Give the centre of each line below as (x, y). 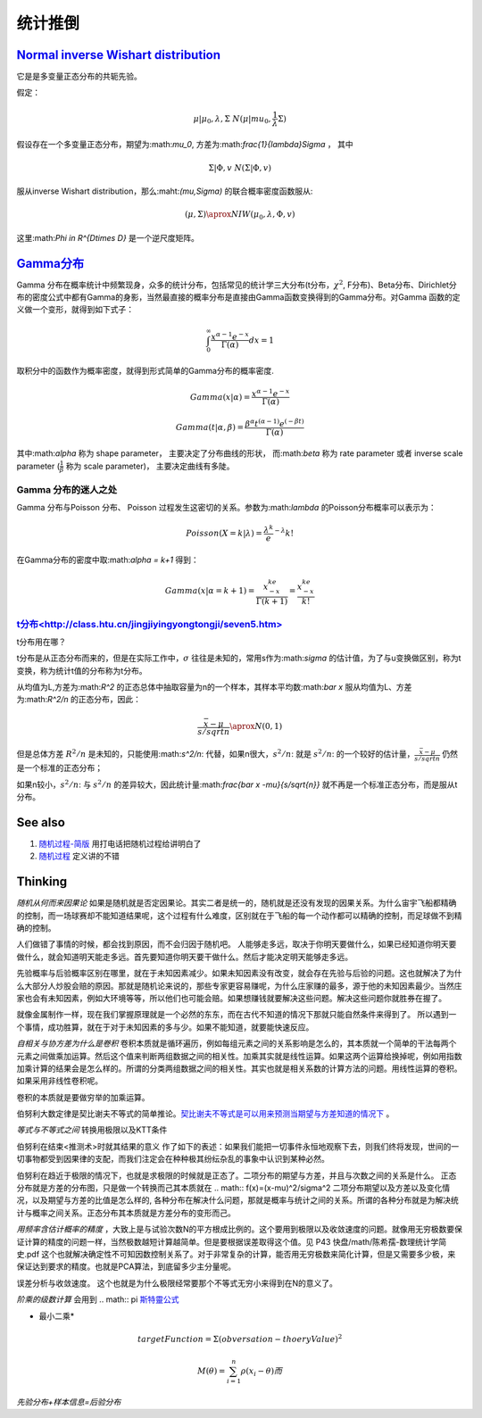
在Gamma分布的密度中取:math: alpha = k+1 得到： (108, 560)
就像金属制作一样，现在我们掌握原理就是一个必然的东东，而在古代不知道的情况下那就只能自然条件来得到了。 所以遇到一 (237, 1015)
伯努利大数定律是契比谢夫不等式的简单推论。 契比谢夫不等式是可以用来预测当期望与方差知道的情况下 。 (205, 1114)
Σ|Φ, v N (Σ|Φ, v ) (240, 168)
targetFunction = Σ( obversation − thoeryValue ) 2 (240, 1338)
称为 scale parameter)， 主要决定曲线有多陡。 (150, 466)
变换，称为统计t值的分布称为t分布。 (82, 670)
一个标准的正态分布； (63, 768)
